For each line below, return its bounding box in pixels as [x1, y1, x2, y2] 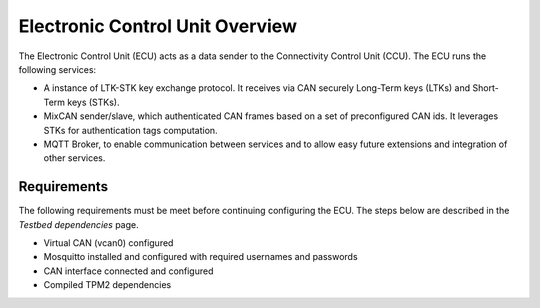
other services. [43, 152, 106, 164]
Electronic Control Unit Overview [18, 15, 297, 37]
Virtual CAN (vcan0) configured [43, 236, 174, 249]
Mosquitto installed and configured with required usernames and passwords [43, 251, 359, 263]
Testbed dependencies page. [18, 218, 139, 230]
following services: [18, 63, 97, 75]
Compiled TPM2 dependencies [43, 279, 172, 291]
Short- [471, 82, 499, 94]
